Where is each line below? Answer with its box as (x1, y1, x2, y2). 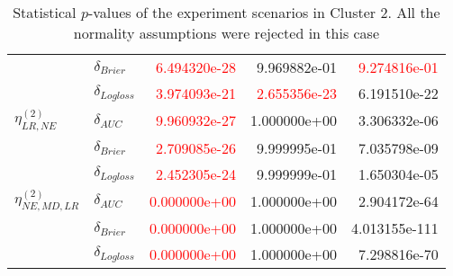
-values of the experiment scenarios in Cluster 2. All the (87, 2, 440, 22)
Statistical (13, 2, 77, 22)
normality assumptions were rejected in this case (73, 22, 380, 43)
